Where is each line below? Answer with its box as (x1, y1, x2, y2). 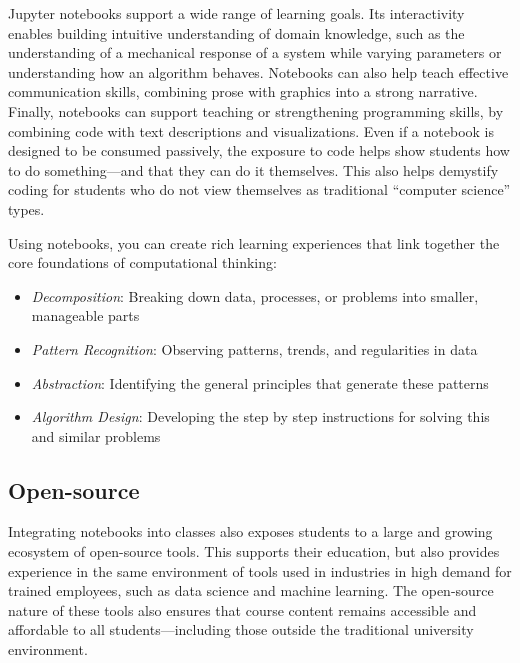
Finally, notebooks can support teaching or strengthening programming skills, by (8, 100, 504, 121)
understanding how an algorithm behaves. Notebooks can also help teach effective (8, 61, 509, 82)
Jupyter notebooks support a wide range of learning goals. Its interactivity (8, 3, 465, 23)
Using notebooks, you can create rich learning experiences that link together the (8, 232, 500, 253)
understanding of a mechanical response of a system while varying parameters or (8, 42, 502, 63)
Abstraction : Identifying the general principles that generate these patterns (31, 372, 489, 393)
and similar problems (31, 425, 161, 446)
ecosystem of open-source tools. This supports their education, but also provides (8, 541, 500, 562)
